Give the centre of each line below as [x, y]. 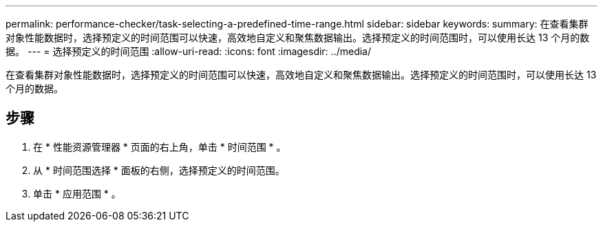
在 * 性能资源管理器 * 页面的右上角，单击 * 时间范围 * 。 [160, 147]
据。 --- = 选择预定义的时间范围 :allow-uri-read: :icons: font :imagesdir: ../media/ [189, 51]
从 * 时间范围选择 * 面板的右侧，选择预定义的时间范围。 [159, 170]
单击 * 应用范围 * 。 [77, 193]
